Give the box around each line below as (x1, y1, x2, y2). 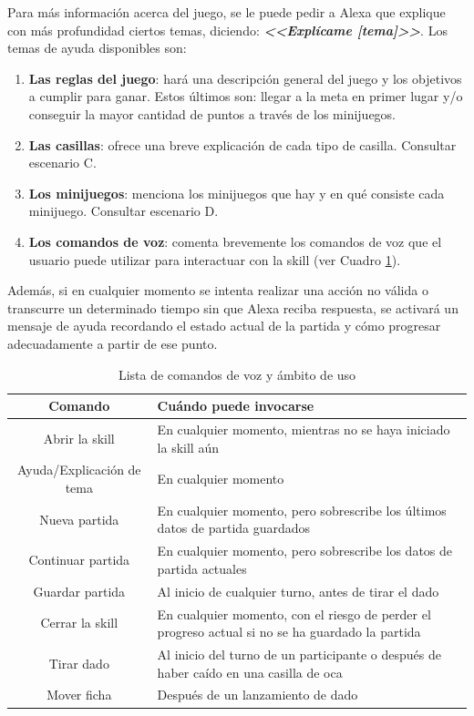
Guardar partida (33, 581, 126, 600)
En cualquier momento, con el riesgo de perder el (157, 604, 431, 623)
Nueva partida (39, 509, 119, 528)
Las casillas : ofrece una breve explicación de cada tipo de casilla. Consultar (28, 135, 457, 154)
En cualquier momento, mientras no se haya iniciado (157, 419, 450, 438)
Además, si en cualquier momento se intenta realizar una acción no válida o (7, 281, 428, 300)
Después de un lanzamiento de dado (157, 685, 358, 704)
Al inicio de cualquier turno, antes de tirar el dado (157, 581, 439, 600)
